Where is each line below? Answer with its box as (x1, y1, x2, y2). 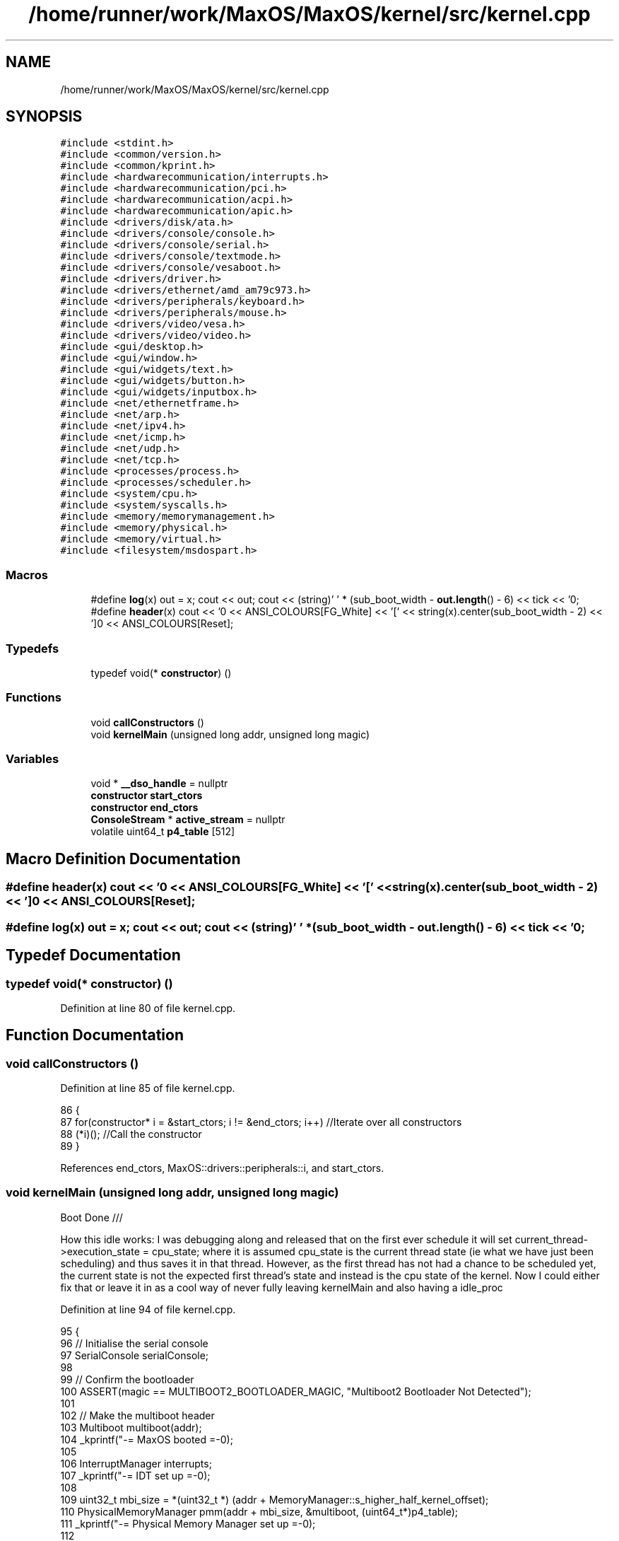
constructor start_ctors (90, 789, 203, 802)
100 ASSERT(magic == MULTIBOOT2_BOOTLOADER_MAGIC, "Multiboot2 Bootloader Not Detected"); (60, 1385, 531, 1397)
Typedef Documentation (6, 946, 181, 965)
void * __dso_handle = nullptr (90, 777, 228, 790)
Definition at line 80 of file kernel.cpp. (60, 1001, 236, 1014)
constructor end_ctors (90, 801, 199, 814)
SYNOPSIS (6, 107, 83, 126)
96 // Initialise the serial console (60, 1337, 208, 1349)
